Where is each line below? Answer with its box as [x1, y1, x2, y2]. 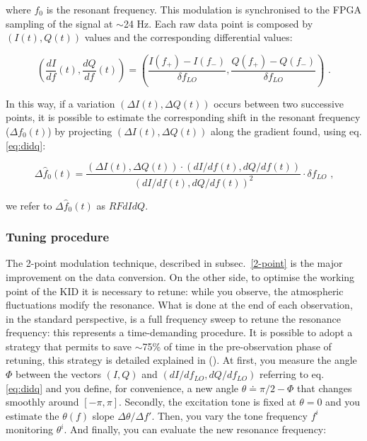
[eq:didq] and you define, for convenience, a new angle [6, 380, 239, 395]
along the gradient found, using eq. [210, 123, 362, 138]
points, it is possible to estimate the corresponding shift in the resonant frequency [6, 110, 361, 125]
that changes [297, 380, 352, 395]
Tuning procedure [6, 228, 110, 246]
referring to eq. [259, 367, 325, 382]
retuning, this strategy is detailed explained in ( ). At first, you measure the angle [6, 353, 357, 367]
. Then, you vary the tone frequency [151, 408, 308, 423]
